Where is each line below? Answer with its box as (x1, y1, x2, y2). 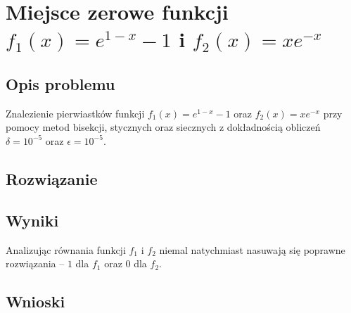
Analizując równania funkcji (6, 242, 126, 257)
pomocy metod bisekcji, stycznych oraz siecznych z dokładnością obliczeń (6, 120, 321, 134)
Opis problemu (6, 72, 115, 94)
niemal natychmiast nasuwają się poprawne (159, 242, 345, 257)
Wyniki (6, 209, 59, 231)
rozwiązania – (6, 256, 65, 271)
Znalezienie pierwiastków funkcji (6, 106, 145, 120)
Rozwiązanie (6, 167, 98, 189)
